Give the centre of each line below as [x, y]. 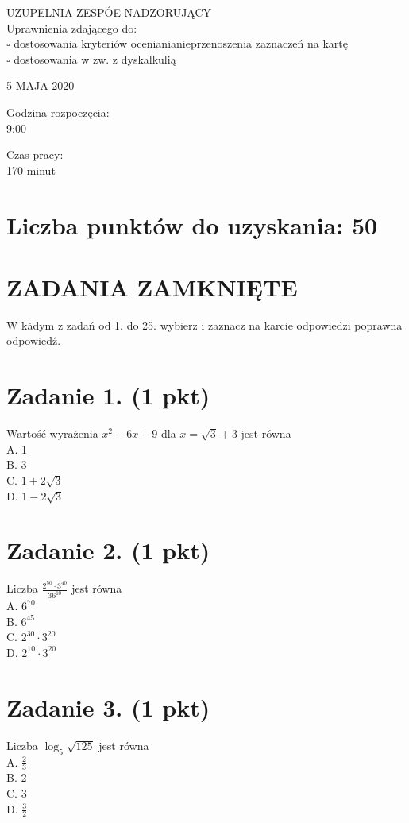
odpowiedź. [34, 340]
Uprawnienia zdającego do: [72, 27]
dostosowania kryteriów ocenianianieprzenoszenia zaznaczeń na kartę [181, 43]
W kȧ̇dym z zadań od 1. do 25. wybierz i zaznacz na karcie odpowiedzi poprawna [204, 325]
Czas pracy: [35, 155]
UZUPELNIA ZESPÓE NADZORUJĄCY [109, 12]
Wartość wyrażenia [52, 433]
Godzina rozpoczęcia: [58, 112]
